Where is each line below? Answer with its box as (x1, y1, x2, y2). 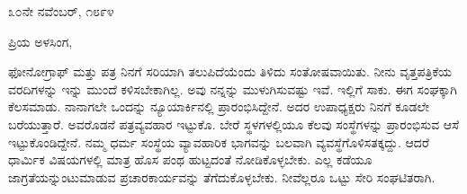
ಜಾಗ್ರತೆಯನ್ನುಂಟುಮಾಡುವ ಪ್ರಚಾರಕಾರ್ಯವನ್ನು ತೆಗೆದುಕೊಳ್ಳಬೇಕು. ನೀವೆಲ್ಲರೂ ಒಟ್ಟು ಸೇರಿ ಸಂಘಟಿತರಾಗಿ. (8, 167, 436, 186)
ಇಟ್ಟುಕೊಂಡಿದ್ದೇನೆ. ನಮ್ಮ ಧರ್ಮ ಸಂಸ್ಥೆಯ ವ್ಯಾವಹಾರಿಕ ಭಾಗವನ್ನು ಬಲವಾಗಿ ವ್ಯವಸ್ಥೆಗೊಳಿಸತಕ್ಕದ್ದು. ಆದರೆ (8, 132, 429, 151)
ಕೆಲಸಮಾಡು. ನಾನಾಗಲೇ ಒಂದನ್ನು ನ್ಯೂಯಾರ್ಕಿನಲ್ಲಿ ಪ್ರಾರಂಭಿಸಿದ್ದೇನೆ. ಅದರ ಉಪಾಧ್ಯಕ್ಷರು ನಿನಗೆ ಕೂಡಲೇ (8, 97, 430, 116)
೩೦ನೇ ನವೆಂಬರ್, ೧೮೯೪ (8, 2, 114, 20)
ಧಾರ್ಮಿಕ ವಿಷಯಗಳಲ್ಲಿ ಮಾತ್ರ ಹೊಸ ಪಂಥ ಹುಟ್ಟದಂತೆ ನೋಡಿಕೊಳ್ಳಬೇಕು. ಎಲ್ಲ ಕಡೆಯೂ (8, 150, 373, 169)
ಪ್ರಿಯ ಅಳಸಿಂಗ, (8, 31, 73, 50)
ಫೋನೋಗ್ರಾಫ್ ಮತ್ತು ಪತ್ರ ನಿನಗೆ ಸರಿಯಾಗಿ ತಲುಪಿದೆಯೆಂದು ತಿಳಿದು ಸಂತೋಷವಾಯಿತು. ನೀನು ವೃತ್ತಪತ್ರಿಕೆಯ (8, 62, 452, 81)
